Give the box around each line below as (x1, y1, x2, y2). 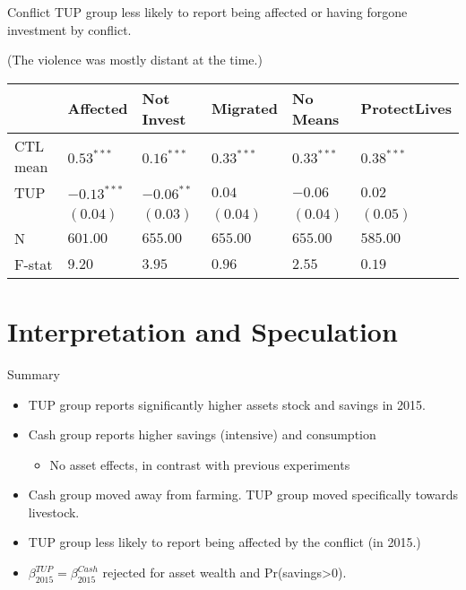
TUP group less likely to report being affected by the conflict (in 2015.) (28, 533, 421, 551)
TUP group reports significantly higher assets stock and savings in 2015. (28, 395, 426, 413)
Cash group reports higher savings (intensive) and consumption (28, 425, 376, 444)
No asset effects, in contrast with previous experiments (49, 455, 350, 473)
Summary (7, 364, 60, 383)
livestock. (28, 502, 80, 521)
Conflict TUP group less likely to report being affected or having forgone (7, 3, 408, 21)
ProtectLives (360, 98, 452, 119)
